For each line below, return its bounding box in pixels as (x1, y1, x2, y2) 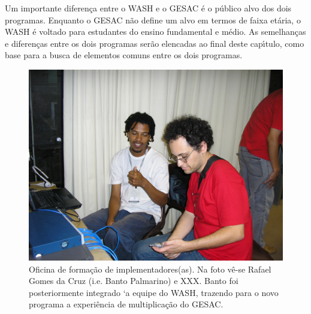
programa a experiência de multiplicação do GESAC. (29, 298, 224, 310)
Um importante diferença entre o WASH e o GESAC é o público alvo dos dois (5, 2, 292, 14)
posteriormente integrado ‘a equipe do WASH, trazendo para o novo (29, 286, 279, 298)
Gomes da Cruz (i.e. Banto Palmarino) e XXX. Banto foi (29, 274, 238, 287)
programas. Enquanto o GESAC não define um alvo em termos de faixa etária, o (5, 13, 301, 26)
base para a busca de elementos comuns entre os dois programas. (5, 49, 243, 61)
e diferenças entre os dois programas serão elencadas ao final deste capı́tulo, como (5, 37, 304, 49)
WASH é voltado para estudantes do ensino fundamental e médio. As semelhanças (5, 25, 306, 38)
